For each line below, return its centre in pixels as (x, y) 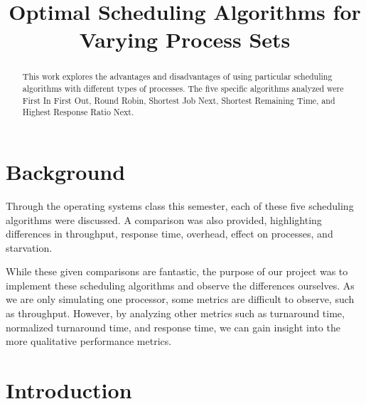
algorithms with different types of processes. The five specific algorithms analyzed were (183, 89)
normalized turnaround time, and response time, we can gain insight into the (173, 327)
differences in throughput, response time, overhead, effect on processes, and (169, 234)
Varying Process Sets (185, 39)
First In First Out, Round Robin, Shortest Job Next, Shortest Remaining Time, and (179, 100)
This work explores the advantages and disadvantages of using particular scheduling (177, 76)
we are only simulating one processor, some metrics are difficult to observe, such (180, 299)
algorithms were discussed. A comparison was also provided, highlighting (164, 219)
